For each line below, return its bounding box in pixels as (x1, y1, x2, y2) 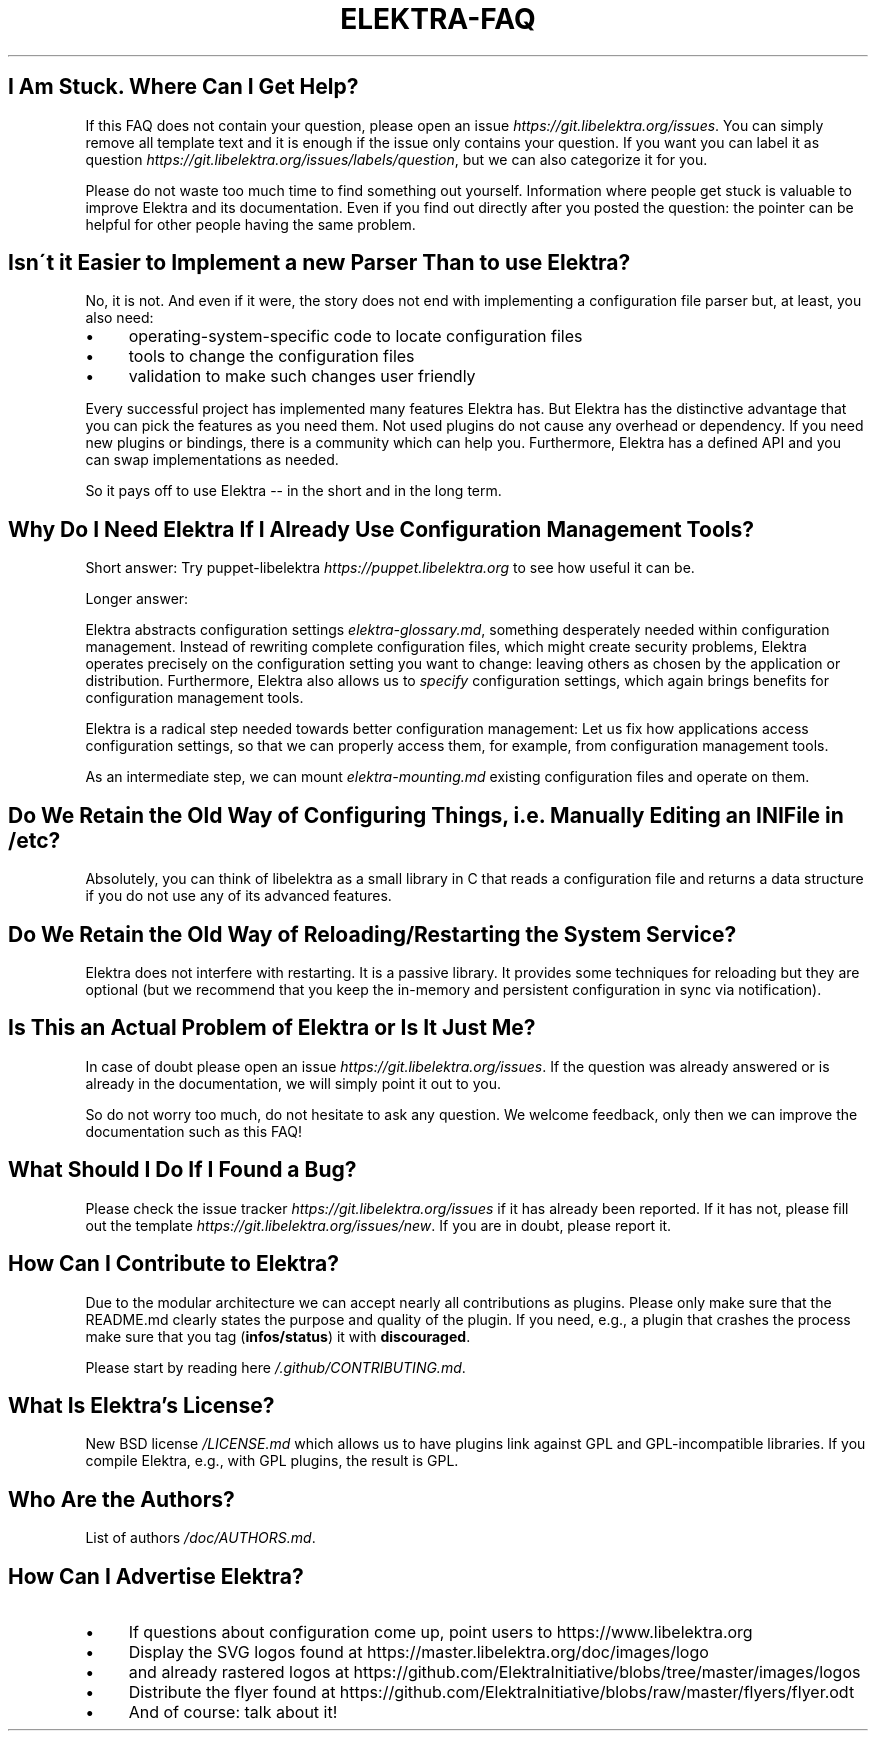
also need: (85, 309, 154, 327)
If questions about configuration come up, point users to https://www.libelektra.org (128, 1622, 753, 1643)
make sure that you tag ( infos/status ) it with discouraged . (85, 1327, 471, 1345)
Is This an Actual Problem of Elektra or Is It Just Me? (8, 1015, 536, 1041)
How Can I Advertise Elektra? (8, 1563, 304, 1589)
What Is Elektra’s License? (8, 1392, 275, 1418)
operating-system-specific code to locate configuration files (128, 326, 583, 347)
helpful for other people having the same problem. (85, 215, 416, 233)
